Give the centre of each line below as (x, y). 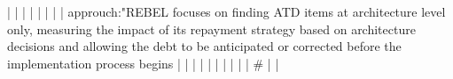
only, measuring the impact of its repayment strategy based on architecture (211, 29)
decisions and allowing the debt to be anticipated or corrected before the (204, 46)
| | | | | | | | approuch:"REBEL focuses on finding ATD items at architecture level (226, 11)
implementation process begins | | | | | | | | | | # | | (143, 63)
